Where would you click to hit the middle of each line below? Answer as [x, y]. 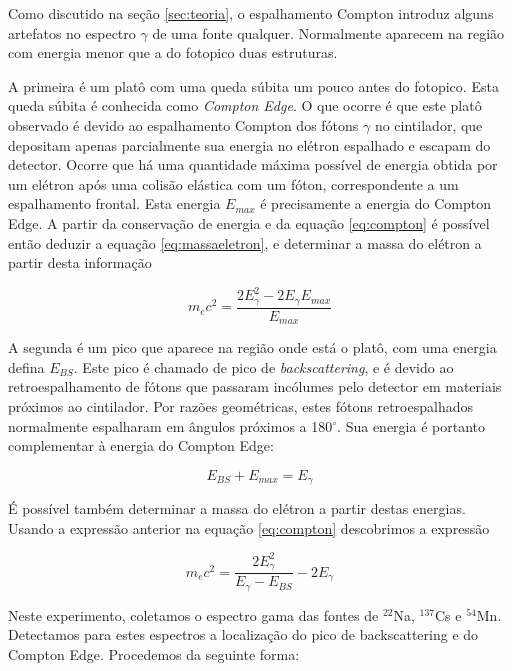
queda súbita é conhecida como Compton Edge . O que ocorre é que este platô [245, 105]
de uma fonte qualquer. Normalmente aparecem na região [328, 32]
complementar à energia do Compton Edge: [141, 445]
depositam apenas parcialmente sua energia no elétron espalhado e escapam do [249, 144]
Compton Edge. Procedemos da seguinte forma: [154, 653]
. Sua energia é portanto [411, 425]
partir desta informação [80, 262]
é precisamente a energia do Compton [375, 203]
